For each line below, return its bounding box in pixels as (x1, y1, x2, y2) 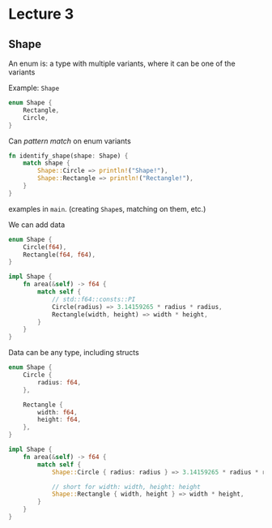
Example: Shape (8, 83, 60, 92)
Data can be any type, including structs (8, 348, 139, 358)
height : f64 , (37, 415, 82, 424)
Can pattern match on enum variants (8, 135, 131, 146)
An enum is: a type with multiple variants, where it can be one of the (8, 58, 236, 68)
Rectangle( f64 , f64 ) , (23, 251, 96, 259)
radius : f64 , (37, 378, 82, 386)
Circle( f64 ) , (23, 243, 67, 251)
